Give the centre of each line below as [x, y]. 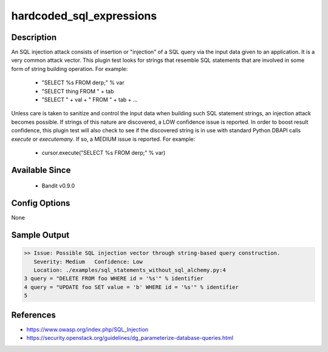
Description [34, 37]
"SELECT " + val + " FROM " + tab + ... [90, 100]
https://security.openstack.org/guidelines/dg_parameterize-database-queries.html [130, 338]
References [33, 315]
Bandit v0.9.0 [58, 186]
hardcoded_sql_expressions [84, 16]
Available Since [41, 170]
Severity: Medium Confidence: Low [88, 262]
